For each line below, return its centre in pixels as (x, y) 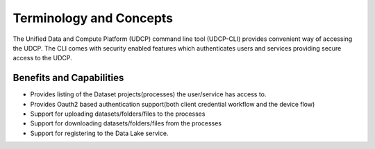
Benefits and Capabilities (68, 78)
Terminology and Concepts (93, 18)
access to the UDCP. (42, 58)
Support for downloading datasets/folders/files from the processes (126, 123)
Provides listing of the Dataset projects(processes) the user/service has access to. (148, 94)
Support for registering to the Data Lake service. (99, 133)
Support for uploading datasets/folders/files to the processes (118, 114)
